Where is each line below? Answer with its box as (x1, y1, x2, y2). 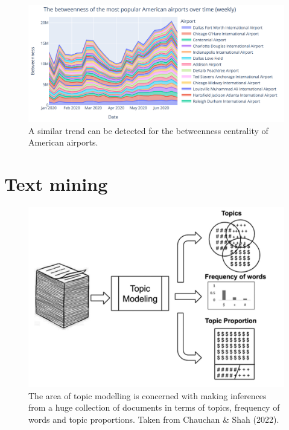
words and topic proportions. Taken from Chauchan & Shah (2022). (28, 413, 279, 425)
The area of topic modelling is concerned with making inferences (28, 389, 267, 402)
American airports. (28, 136, 98, 149)
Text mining (4, 172, 108, 196)
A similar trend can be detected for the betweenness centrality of (28, 124, 268, 136)
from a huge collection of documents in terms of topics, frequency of (28, 401, 280, 414)
